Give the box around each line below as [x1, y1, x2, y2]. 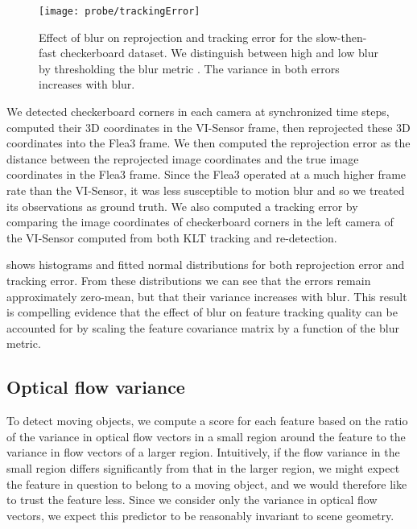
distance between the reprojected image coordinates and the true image [6, 150, 359, 167]
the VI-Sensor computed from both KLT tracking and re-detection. [6, 229, 337, 246]
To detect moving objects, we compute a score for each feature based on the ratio [6, 412, 408, 429]
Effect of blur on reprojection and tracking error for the [39, 28, 313, 45]
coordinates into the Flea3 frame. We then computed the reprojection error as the [6, 134, 411, 151]
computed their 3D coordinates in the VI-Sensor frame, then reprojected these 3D [6, 118, 411, 135]
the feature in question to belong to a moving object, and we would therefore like [6, 475, 407, 492]
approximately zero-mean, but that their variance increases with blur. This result [6, 287, 407, 304]
